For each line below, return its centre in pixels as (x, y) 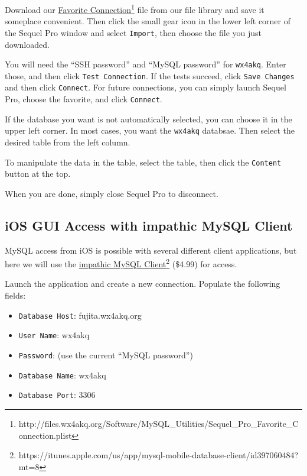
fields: (15, 295)
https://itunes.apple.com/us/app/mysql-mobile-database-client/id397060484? (159, 455)
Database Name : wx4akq (62, 375)
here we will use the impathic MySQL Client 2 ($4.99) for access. (121, 263)
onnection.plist (45, 435)
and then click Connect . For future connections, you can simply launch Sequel (146, 87)
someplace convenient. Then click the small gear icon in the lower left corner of (148, 21)
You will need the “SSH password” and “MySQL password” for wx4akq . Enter (146, 64)
